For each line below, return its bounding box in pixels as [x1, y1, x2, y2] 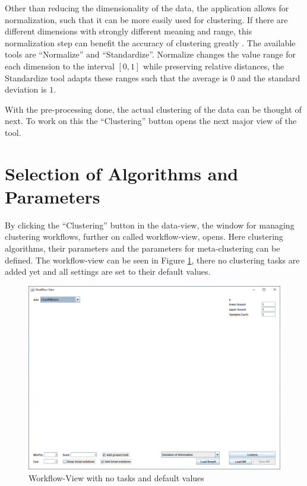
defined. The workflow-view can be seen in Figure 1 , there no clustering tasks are [5, 253, 300, 266]
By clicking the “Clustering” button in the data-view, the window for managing [5, 218, 295, 231]
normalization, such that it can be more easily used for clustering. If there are [5, 13, 288, 26]
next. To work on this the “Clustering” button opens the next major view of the [5, 115, 297, 127]
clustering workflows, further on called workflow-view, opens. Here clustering [5, 230, 283, 243]
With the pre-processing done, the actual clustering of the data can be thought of [5, 103, 302, 115]
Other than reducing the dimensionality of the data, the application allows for [5, 2, 289, 14]
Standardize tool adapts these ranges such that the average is [5, 71, 228, 84]
